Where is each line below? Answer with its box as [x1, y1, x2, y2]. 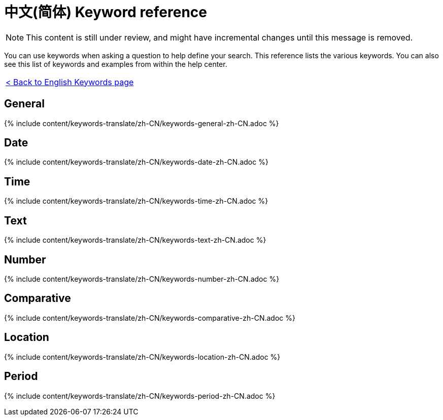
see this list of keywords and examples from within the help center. [4, 59, 227, 68]
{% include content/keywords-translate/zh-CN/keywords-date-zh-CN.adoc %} [4, 158, 268, 167]
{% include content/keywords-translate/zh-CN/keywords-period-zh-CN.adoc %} [4, 391, 276, 400]
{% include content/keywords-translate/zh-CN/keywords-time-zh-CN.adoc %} [4, 197, 268, 206]
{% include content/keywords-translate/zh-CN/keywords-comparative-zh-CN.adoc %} [4, 313, 295, 322]
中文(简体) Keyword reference [4, 4, 207, 21]
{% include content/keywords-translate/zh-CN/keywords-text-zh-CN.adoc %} [4, 236, 266, 245]
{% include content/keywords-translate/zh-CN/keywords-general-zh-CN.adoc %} [4, 119, 279, 128]
